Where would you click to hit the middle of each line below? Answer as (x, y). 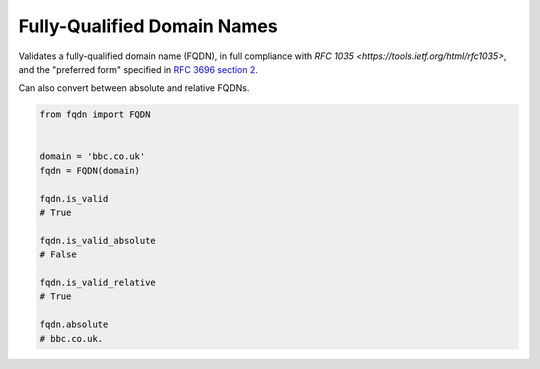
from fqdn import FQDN (95, 114)
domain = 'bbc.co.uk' (92, 156)
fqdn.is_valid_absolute (98, 240)
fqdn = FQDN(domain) (89, 170)
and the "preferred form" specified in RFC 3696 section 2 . (138, 69)
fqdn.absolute (74, 324)
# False (58, 254)
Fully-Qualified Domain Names (148, 26)
